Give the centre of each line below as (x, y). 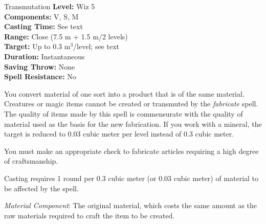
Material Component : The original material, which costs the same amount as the (131, 205)
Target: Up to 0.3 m (37, 46)
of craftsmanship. (31, 161)
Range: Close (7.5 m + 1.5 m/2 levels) (66, 36)
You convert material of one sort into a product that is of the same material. (124, 93)
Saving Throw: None (40, 66)
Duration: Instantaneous (45, 56)
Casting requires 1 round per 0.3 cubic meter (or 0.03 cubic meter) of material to (131, 178)
